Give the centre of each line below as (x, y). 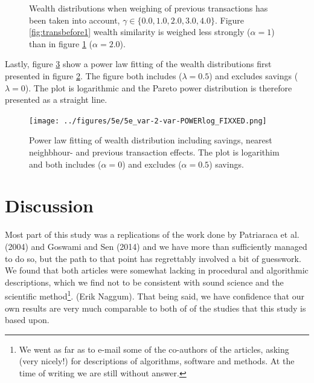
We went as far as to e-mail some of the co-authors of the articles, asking (154, 349)
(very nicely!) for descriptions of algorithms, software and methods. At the (157, 361)
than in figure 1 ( (61, 43)
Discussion (49, 205)
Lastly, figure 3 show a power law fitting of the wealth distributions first (138, 64)
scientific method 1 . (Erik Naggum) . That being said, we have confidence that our (155, 295)
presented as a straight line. (56, 100)
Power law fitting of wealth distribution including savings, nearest (151, 140)
